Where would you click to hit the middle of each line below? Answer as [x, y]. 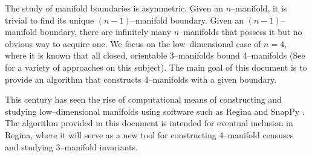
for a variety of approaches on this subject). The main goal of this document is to [156, 67]
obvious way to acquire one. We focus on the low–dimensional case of [133, 43]
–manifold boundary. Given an [187, 20]
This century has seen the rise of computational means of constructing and [143, 99]
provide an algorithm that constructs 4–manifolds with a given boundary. [141, 79]
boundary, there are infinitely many [106, 32]
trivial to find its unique [50, 20]
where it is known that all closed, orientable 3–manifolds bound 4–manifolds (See [155, 55]
